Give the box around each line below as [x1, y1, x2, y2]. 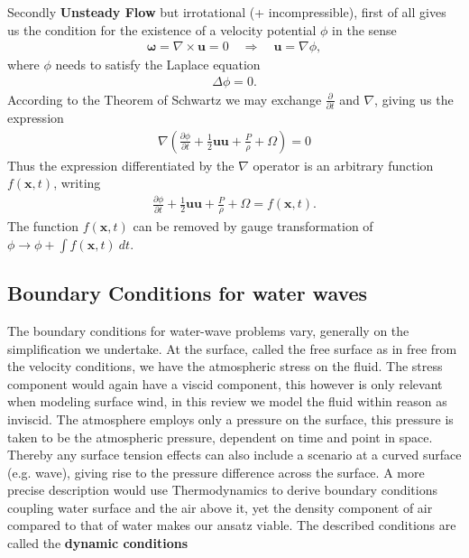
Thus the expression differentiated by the [7, 155, 234, 174]
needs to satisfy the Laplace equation [55, 55, 261, 74]
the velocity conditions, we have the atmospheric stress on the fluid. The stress [7, 357, 443, 376]
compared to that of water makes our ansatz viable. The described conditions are [7, 516, 456, 535]
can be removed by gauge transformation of [133, 217, 373, 236]
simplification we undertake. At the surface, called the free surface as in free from [7, 339, 457, 358]
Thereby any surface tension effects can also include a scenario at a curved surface [7, 445, 462, 464]
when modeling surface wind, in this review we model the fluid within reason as [7, 392, 447, 411]
